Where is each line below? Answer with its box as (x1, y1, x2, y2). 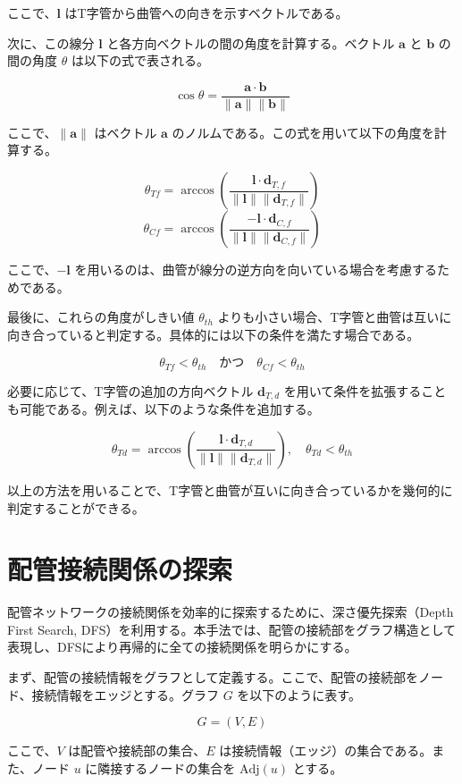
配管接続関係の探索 (7, 551, 233, 587)
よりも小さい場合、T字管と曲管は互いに (217, 308, 452, 326)
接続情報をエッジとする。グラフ (31, 685, 220, 704)
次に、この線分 (7, 33, 95, 52)
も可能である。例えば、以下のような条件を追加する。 (7, 400, 320, 418)
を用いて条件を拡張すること (283, 381, 447, 400)
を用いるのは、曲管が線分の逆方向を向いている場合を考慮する (74, 260, 438, 279)
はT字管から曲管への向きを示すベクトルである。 (64, 4, 349, 21)
